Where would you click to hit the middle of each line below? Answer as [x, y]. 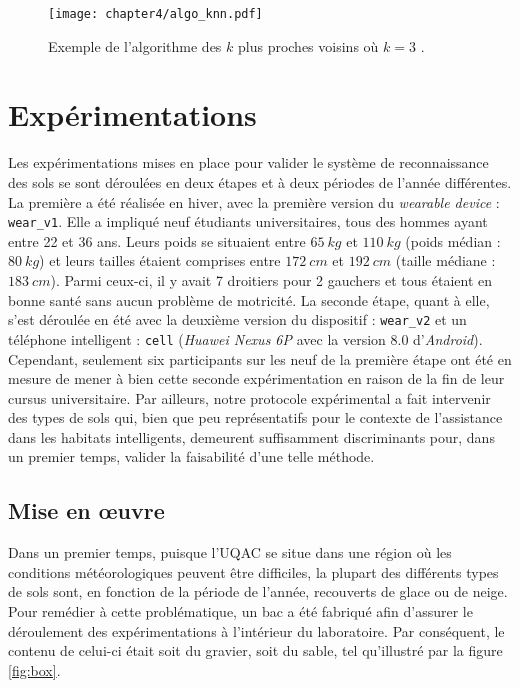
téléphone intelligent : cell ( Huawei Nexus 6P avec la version [197, 338]
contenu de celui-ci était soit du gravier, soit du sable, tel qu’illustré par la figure [255, 650]
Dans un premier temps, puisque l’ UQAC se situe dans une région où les [230, 552]
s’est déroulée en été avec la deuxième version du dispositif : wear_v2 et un [237, 319]
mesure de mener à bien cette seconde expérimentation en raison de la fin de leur [256, 378]
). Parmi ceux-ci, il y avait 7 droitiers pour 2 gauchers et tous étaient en [271, 280]
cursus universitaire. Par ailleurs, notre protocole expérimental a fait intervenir [249, 397]
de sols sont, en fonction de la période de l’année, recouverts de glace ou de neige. [258, 591]
